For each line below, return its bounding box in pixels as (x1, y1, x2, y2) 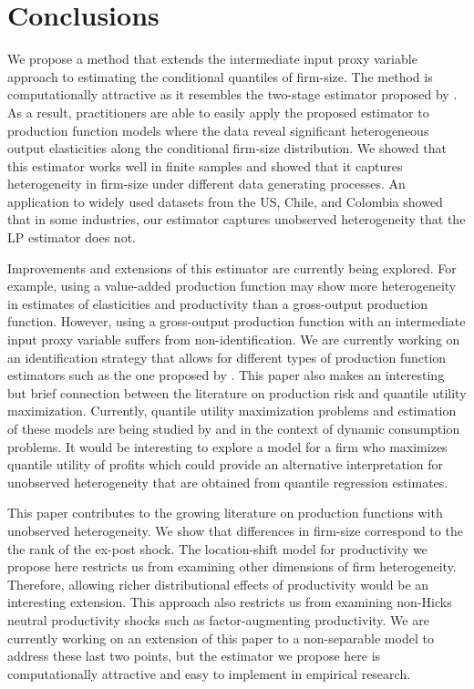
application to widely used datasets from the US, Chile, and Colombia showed (7, 191, 443, 211)
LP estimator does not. (7, 228, 136, 247)
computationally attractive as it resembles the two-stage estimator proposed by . (7, 85, 458, 104)
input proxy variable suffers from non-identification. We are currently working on (7, 330, 460, 349)
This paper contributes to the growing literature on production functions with (7, 503, 443, 522)
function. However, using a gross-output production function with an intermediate (7, 312, 466, 331)
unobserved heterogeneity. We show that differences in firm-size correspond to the (7, 520, 463, 540)
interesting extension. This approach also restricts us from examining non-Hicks (7, 592, 452, 612)
